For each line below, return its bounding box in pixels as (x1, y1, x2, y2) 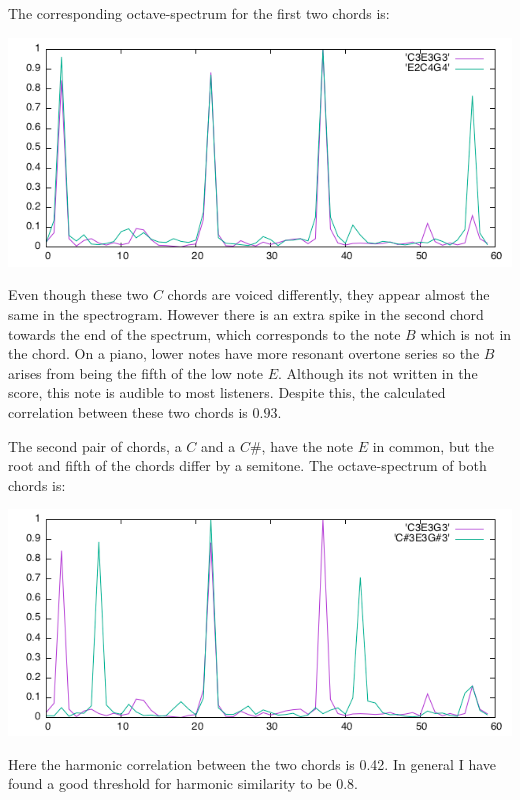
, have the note (261, 435, 353, 456)
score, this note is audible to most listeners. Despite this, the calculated (8, 382, 446, 403)
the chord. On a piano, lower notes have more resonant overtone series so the (8, 343, 480, 364)
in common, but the (372, 435, 494, 456)
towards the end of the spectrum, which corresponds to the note (8, 323, 401, 344)
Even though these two (8, 284, 149, 305)
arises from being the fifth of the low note (8, 362, 263, 383)
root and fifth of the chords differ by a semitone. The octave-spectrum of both (8, 455, 487, 476)
